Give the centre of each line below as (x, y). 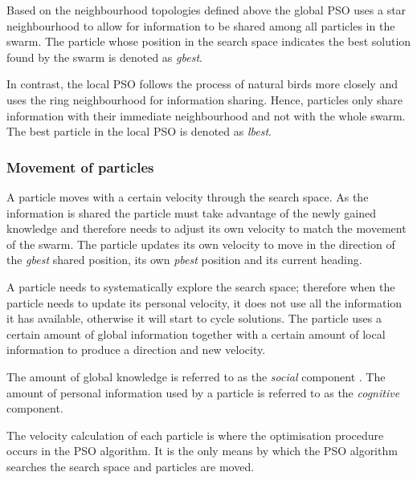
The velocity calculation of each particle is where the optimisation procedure (195, 435)
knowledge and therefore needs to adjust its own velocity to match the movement (206, 228)
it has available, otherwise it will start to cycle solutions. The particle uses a (194, 318)
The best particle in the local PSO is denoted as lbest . (139, 131)
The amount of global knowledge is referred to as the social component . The (196, 376)
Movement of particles (80, 167)
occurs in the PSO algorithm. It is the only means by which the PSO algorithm (202, 451)
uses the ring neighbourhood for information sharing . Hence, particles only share (205, 99)
